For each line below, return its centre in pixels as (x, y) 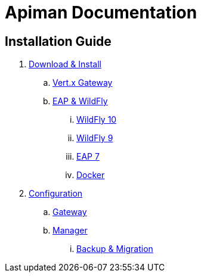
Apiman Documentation (101, 13)
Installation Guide (58, 41)
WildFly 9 (95, 138)
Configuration (56, 194)
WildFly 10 (97, 120)
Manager (70, 231)
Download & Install (65, 64)
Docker (91, 175)
